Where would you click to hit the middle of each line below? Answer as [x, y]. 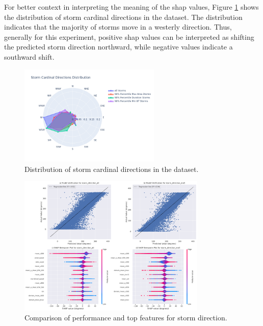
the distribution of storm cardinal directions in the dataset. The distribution [123, 17]
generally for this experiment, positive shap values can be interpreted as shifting [129, 36]
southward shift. [29, 56]
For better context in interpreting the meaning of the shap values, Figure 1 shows [131, 7]
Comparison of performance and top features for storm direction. [126, 318]
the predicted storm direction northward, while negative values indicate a [119, 47]
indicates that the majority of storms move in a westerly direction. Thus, [118, 27]
